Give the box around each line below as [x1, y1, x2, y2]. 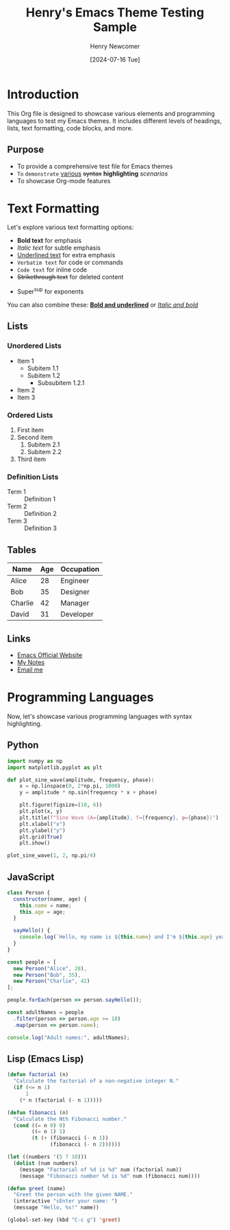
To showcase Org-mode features [16, 176, 111, 185]
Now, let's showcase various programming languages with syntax [7, 712, 192, 720]
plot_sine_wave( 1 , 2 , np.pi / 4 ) [7, 852, 97, 859]
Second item [16, 434, 53, 442]
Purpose [7, 144, 44, 156]
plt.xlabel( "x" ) [19, 820, 66, 827]
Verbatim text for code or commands [16, 259, 123, 267]
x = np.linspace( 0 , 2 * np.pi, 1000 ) [19, 783, 121, 790]
